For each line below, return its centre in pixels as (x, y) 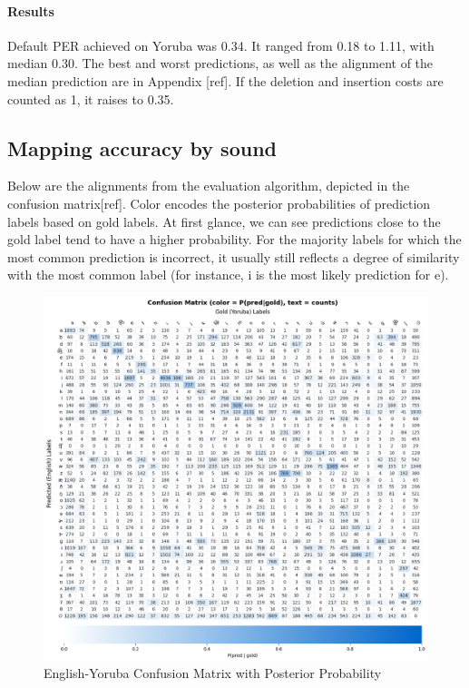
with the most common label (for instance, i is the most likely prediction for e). (228, 275)
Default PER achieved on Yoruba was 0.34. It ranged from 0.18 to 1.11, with (221, 45)
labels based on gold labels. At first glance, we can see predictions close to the (224, 221)
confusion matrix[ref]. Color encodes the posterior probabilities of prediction (219, 203)
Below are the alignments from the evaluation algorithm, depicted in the (209, 186)
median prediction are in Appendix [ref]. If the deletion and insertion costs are (225, 80)
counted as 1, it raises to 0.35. (91, 98)
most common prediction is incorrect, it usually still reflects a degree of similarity (234, 256)
